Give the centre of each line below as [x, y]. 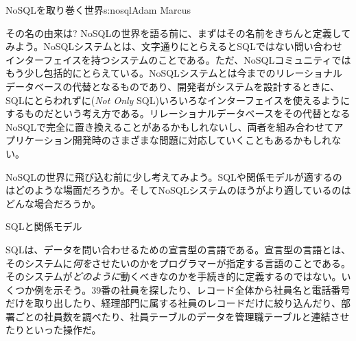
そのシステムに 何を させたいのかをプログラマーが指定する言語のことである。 [178, 263]
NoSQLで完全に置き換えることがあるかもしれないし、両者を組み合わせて [170, 126]
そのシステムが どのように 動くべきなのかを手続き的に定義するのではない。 [174, 276]
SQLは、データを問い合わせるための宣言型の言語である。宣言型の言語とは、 [178, 249]
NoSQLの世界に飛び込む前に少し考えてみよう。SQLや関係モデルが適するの [174, 176]
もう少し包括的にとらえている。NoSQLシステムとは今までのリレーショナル [174, 73]
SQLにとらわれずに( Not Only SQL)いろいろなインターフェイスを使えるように [178, 100]
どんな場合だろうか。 [53, 203]
